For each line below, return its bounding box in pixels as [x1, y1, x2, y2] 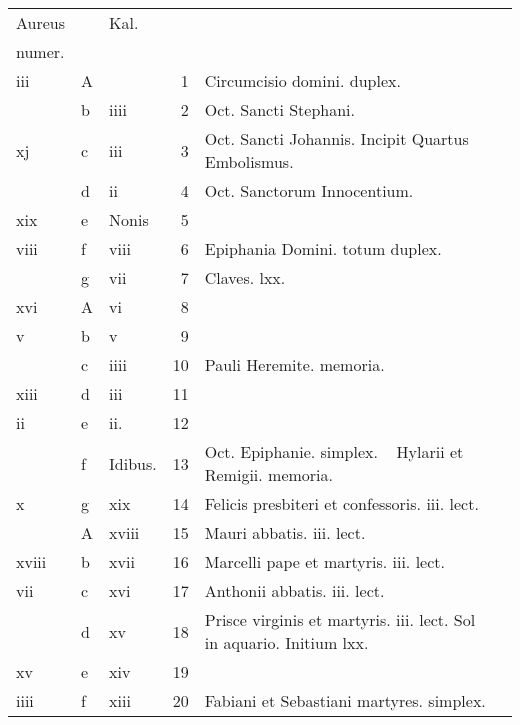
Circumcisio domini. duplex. [204, 69, 401, 92]
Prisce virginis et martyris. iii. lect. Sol [204, 608, 476, 631]
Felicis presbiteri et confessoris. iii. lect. [204, 492, 479, 515]
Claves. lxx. [204, 266, 286, 289]
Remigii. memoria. [204, 463, 333, 486]
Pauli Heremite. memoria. [204, 353, 385, 376]
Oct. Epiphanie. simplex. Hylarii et [204, 440, 464, 463]
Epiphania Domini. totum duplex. [204, 237, 442, 260]
